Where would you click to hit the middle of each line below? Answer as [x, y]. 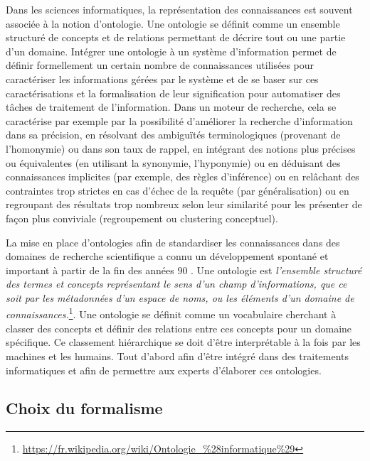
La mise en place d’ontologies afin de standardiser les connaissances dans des [173, 242]
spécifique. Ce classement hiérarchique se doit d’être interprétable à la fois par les [183, 342]
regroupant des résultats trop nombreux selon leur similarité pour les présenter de [184, 204]
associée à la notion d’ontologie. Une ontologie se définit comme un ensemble [173, 23]
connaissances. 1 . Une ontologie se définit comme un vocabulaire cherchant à [171, 313]
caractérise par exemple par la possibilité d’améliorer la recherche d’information [179, 120]
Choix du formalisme [84, 408]
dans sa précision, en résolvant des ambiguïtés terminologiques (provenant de [173, 135]
